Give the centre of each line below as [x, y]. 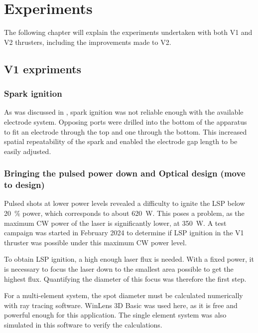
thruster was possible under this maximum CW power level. [95, 242]
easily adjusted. [28, 151]
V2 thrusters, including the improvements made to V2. [88, 42]
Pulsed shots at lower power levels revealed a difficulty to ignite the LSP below [125, 203]
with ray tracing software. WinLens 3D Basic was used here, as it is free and [121, 305]
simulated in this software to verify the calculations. [83, 324]
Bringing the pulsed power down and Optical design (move [125, 173]
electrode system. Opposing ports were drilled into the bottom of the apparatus [126, 121]
